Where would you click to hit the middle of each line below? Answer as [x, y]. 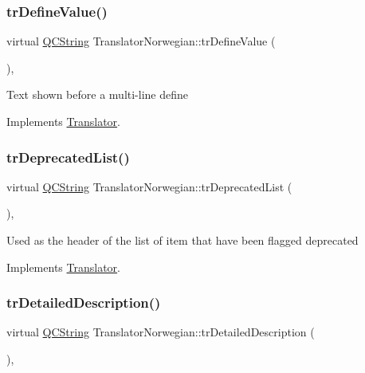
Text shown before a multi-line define [98, 94]
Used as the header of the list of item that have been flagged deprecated [182, 240]
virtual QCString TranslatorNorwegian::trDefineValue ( [141, 41]
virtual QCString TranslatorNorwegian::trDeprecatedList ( [149, 186]
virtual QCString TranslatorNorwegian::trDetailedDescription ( [161, 332]
